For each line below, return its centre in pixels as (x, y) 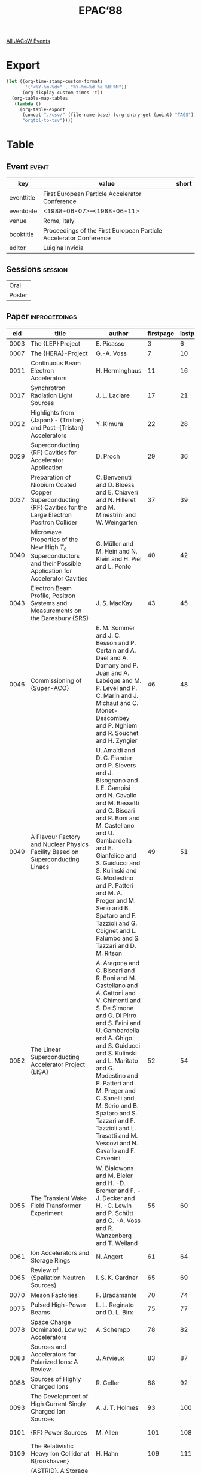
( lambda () (28, 104)
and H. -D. (110, 1183)
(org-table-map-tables (40, 98)
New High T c (49, 547)
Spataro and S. (116, 1113)
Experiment (47, 1213)
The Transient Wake (59, 1198)
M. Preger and (115, 1090)
